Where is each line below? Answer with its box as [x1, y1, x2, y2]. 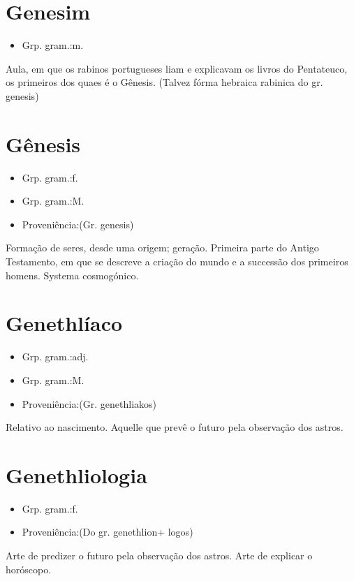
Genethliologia [6, 460, 147, 489]
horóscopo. [6, 561, 52, 576]
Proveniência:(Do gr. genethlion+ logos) [22, 524, 193, 539]
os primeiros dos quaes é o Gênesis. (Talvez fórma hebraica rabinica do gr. [6, 75, 323, 89]
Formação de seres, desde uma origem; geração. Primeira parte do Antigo [6, 240, 319, 255]
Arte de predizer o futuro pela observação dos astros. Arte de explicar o [6, 548, 313, 562]
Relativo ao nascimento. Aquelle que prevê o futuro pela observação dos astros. [6, 420, 344, 434]
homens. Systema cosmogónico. [6, 267, 139, 282]
